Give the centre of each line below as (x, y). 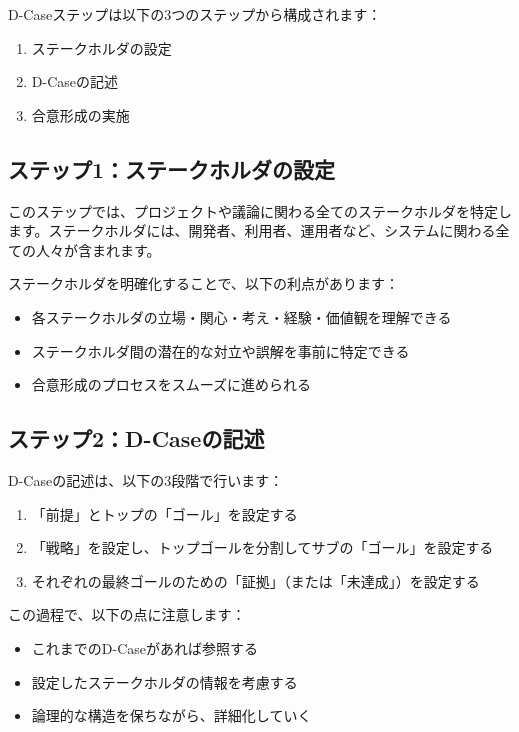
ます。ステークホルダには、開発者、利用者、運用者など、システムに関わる (252, 230)
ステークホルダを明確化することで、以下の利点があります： (204, 283)
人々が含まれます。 (98, 249)
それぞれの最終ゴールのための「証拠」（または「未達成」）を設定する (255, 580)
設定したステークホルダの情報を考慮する (164, 681)
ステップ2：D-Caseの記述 (136, 438)
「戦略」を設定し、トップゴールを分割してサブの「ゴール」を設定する (262, 547)
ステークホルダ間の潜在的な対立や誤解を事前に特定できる (220, 350)
